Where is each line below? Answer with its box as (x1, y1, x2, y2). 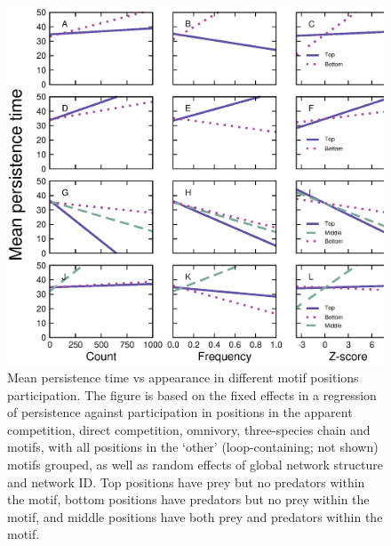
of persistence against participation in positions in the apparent (7, 403, 353, 422)
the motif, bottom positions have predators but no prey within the (7, 490, 370, 509)
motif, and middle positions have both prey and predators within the (7, 507, 383, 526)
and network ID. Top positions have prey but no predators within (7, 472, 365, 491)
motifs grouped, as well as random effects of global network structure (7, 455, 383, 473)
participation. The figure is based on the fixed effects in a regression (7, 385, 377, 404)
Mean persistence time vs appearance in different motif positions (7, 368, 359, 387)
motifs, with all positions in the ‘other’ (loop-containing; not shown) (7, 438, 379, 456)
